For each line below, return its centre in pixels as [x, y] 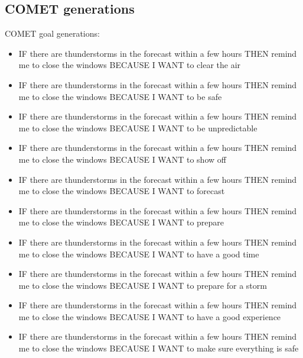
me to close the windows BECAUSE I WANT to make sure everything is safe [159, 348]
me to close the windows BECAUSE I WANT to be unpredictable [138, 128]
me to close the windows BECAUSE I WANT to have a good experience [150, 316]
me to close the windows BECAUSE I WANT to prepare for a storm [143, 285]
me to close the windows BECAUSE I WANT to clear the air [130, 65]
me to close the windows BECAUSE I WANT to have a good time [139, 254]
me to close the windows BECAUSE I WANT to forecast [122, 191]
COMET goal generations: [52, 33]
